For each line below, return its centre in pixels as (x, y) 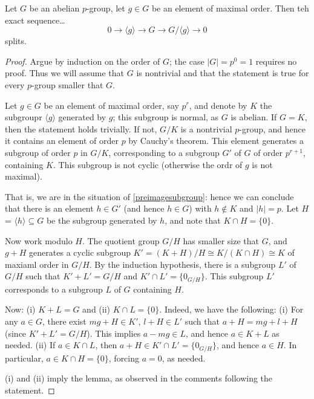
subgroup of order (38, 152)
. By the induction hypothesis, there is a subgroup (182, 264)
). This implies (114, 333)
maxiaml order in (37, 264)
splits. (16, 41)
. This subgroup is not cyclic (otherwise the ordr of (148, 164)
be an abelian (54, 8)
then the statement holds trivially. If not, (81, 128)
